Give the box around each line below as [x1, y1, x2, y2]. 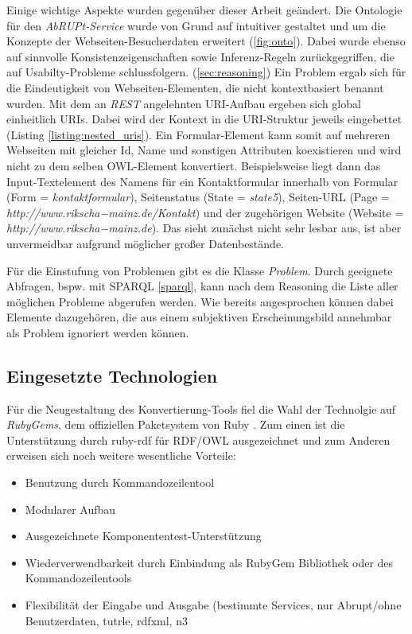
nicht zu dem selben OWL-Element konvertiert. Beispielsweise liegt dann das [6, 157, 381, 173]
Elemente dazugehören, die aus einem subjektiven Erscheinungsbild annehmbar [6, 309, 392, 325]
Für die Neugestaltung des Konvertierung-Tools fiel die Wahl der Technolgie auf [6, 400, 396, 417]
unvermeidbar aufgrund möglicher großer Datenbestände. [6, 235, 284, 251]
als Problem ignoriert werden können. [6, 324, 189, 340]
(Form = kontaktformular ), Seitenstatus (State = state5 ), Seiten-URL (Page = [6, 189, 390, 205]
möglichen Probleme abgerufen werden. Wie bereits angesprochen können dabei [6, 293, 394, 309]
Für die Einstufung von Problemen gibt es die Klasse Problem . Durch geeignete [6, 262, 393, 278]
